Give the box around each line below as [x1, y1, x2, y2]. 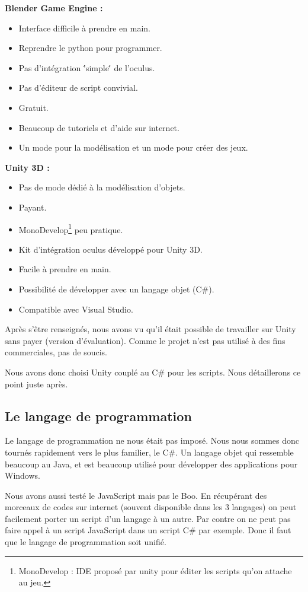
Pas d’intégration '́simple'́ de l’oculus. [18, 61, 155, 74]
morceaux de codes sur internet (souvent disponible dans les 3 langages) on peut [5, 501, 297, 513]
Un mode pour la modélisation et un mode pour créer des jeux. [18, 141, 248, 154]
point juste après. [5, 377, 68, 390]
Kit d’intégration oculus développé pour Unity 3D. [18, 243, 203, 255]
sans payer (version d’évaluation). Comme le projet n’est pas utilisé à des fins [5, 334, 285, 346]
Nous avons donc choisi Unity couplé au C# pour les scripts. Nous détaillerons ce [5, 365, 301, 378]
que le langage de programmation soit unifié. [5, 536, 166, 548]
